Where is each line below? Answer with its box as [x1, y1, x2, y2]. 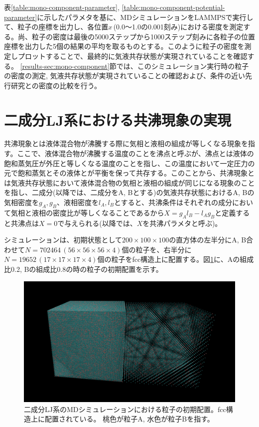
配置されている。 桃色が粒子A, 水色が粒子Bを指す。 [44, 414, 214, 424]
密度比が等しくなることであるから [52, 207, 164, 217]
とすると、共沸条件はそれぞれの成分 [114, 197, 232, 208]
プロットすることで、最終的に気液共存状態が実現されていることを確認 [17, 50, 248, 61]
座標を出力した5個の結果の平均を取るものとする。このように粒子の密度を [4, 41, 245, 51]
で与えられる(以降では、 [57, 217, 137, 228]
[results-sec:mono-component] [20, 60, 110, 71]
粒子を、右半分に [135, 244, 192, 254]
